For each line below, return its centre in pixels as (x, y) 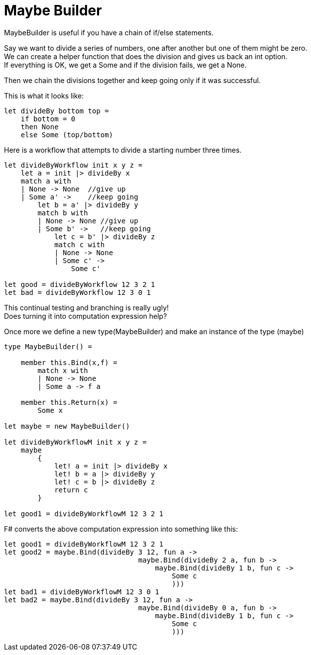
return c (71, 490)
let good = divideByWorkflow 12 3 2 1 (80, 284)
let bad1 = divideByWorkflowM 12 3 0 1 (82, 592)
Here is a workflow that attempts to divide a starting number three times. (123, 150)
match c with (80, 244)
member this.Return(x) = (69, 402)
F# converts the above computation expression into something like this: (121, 529)
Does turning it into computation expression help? (86, 316)
